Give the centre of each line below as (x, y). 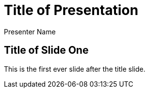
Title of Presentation (71, 10)
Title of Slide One (46, 50)
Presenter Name (30, 31)
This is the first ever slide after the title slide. (75, 69)
